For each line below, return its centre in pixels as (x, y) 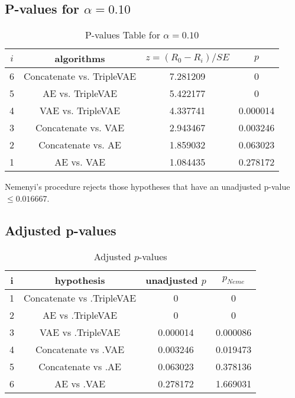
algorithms (80, 59)
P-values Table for (122, 35)
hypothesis (80, 280)
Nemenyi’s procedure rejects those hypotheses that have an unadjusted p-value (147, 187)
